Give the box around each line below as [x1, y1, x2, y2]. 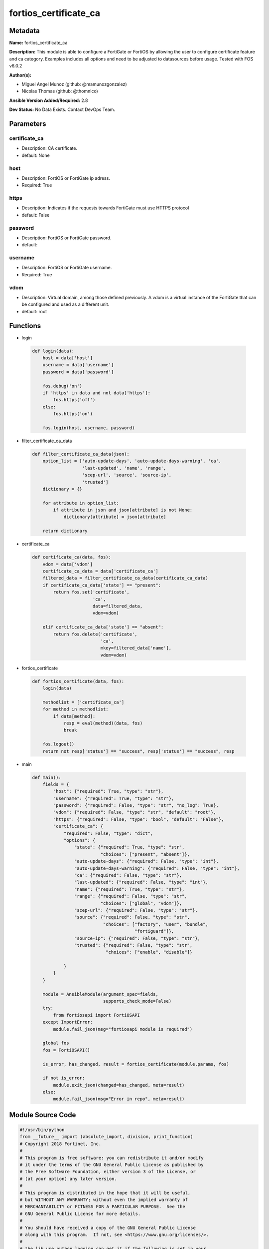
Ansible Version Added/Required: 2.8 [9, 97, 88, 103]
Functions [9, 321, 41, 330]
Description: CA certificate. [21, 145, 78, 151]
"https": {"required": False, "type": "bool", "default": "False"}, [53, 816, 224, 822]
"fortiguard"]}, [134, 928, 174, 934]
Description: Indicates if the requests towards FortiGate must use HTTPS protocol [21, 205, 189, 211]
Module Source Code [9, 1111, 76, 1119]
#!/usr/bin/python [19, 1127, 65, 1133]
